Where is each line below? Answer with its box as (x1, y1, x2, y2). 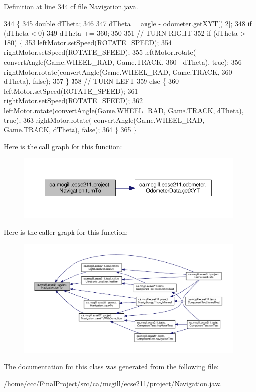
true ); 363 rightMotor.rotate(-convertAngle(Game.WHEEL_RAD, (4, 115, 205, 125)
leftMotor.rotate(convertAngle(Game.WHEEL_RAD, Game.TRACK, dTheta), (4, 105, 244, 115)
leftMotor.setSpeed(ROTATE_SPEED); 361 (4, 85, 138, 96)
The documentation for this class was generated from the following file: (4, 361, 219, 372)
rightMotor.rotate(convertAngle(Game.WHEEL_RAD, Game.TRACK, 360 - (4, 66, 237, 77)
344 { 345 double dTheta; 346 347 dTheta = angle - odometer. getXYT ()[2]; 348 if (4, 18, 252, 28)
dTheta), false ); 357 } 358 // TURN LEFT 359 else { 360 (4, 76, 179, 86)
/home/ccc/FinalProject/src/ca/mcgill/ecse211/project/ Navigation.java (4, 378, 221, 388)
